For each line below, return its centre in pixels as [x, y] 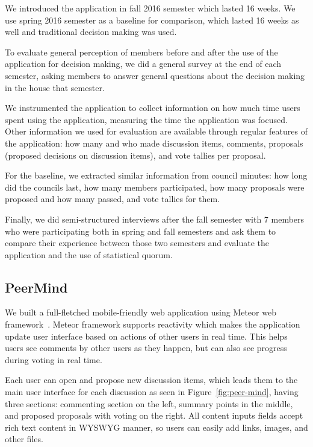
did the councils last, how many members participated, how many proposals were [155, 187]
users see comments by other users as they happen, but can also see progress [146, 348]
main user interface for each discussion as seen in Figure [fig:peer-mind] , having [152, 392]
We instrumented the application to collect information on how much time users [153, 108]
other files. [24, 439]
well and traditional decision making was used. [91, 32]
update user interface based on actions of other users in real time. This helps [146, 336]
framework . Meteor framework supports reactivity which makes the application [153, 324]
